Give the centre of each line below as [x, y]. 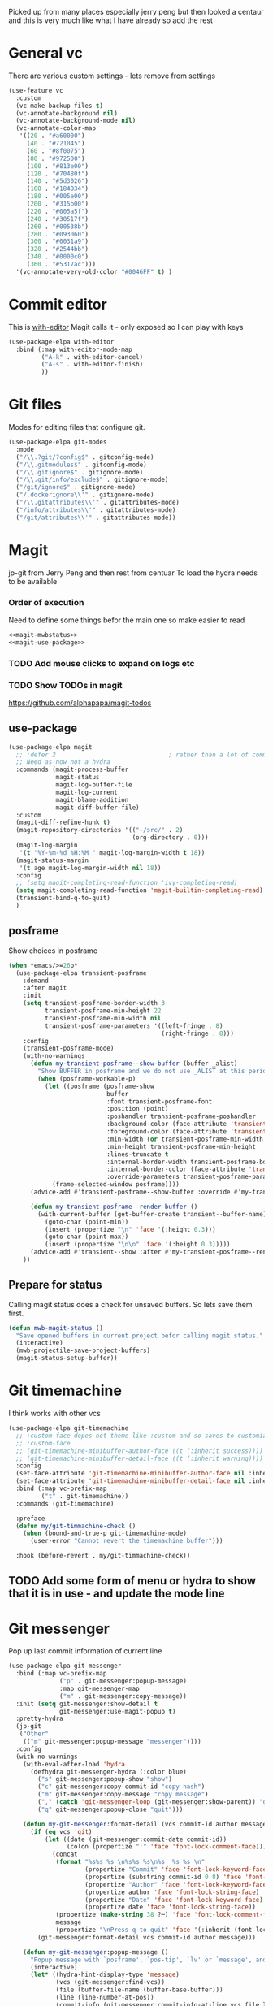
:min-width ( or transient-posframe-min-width [185, 1139]
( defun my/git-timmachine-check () [76, 1526]
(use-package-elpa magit [50, 747]
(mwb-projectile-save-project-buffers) [83, 1351]
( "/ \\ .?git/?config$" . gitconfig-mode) [85, 457]
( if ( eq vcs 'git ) [61, 1831]
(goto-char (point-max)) [87, 1237]
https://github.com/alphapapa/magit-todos [80, 703]
